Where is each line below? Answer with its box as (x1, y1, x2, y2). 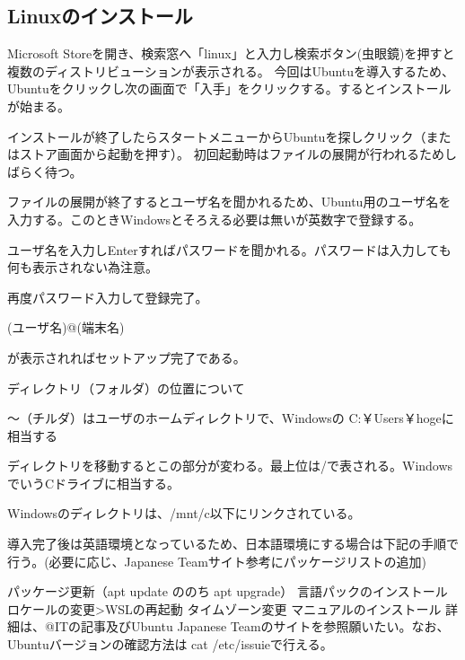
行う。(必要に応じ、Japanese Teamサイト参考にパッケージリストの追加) (7, 551, 426, 570)
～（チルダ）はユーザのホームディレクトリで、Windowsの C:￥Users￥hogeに (7, 409, 454, 427)
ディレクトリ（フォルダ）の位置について (7, 378, 245, 397)
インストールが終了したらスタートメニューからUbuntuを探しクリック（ (7, 127, 426, 145)
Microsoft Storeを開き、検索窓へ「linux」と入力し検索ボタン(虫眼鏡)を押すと (7, 44, 455, 63)
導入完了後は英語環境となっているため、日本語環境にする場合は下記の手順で (7, 534, 460, 553)
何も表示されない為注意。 (7, 258, 158, 277)
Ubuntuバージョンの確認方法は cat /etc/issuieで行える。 (7, 635, 333, 654)
